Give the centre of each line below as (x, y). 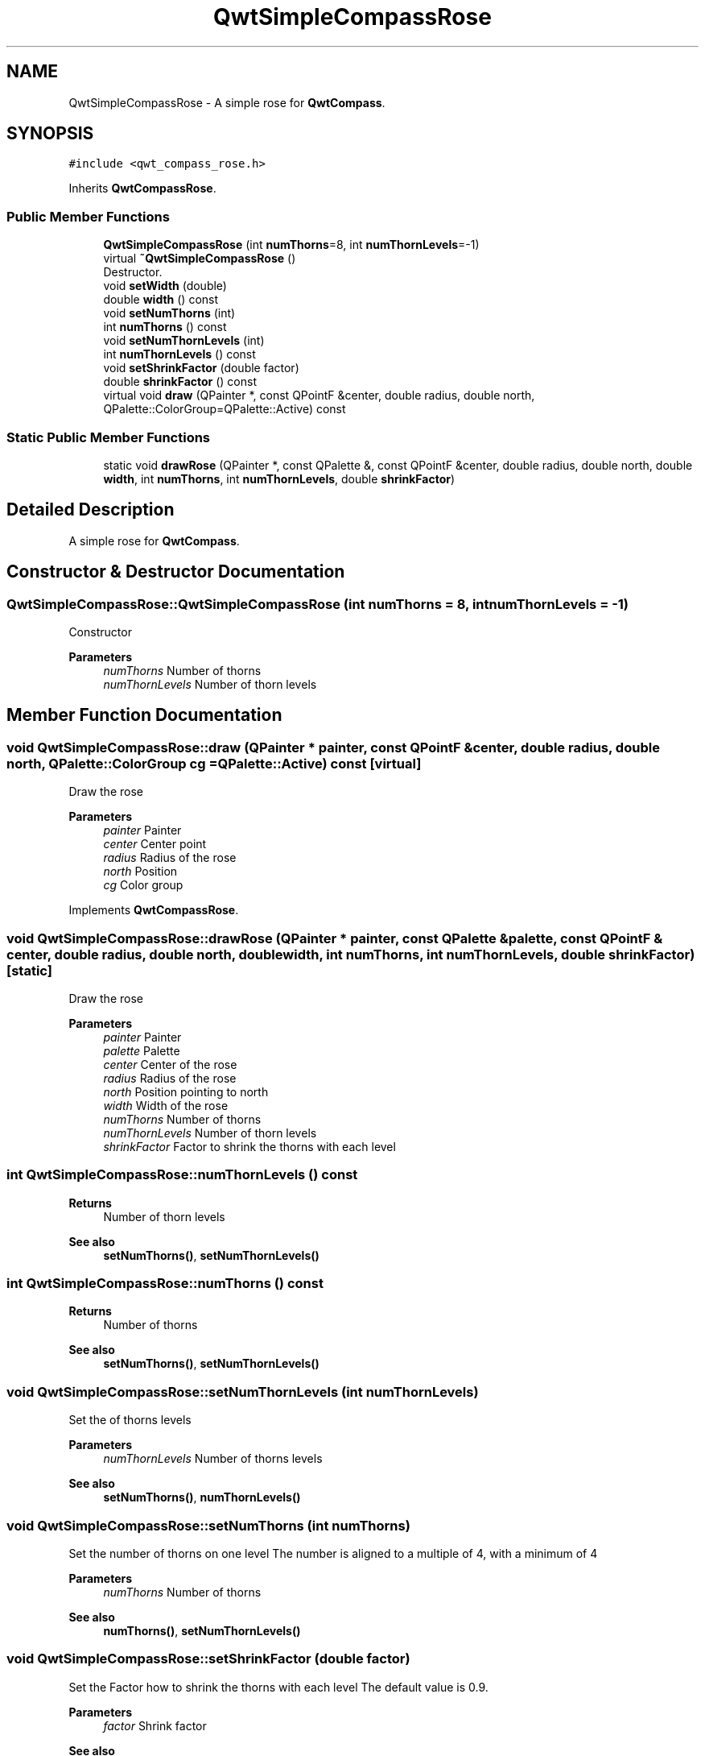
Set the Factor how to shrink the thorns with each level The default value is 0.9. (278, 1687)
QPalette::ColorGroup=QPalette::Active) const (225, 409)
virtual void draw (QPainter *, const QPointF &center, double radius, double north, (319, 396)
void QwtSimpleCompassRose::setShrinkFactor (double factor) (208, 1659)
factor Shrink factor (155, 1725)
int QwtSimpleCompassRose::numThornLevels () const (182, 1175)
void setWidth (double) (165, 286)
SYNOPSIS (50, 134)
